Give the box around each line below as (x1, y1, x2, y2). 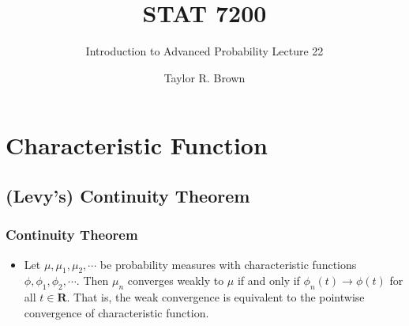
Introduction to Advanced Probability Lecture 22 (85, 43, 324, 59)
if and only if (237, 272, 300, 289)
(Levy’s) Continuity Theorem (6, 183, 250, 207)
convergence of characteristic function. (24, 304, 209, 320)
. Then (76, 272, 109, 289)
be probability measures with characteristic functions (99, 256, 357, 272)
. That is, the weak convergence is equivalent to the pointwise (66, 289, 365, 305)
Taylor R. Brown (163, 69, 246, 85)
